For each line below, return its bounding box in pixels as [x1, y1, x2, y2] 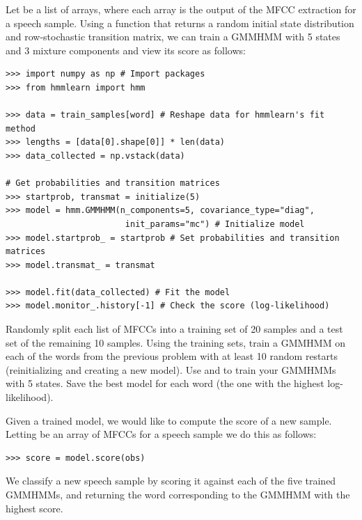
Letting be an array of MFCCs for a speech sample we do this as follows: [6, 427, 317, 441]
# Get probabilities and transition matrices [6, 178, 220, 189]
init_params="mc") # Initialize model [125, 219, 305, 229]
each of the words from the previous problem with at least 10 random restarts [6, 349, 338, 363]
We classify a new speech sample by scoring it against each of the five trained [6, 473, 336, 488]
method [6, 123, 36, 134]
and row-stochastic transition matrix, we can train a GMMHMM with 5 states [6, 29, 340, 44]
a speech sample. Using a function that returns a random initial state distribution [6, 15, 354, 30]
